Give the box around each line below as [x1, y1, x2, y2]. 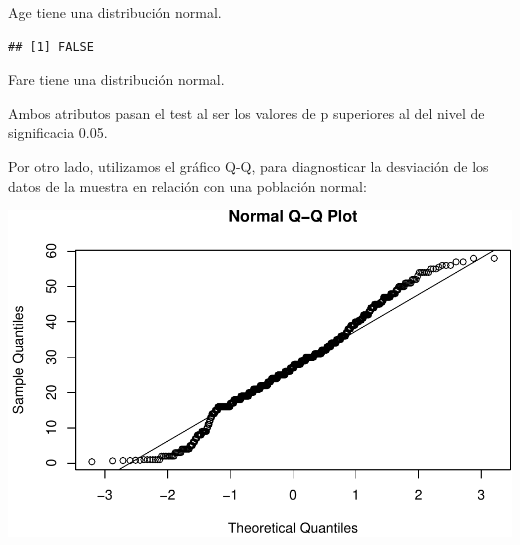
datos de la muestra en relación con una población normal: [8, 175, 367, 196]
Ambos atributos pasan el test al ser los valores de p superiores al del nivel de [8, 102, 485, 123]
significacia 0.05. [8, 122, 108, 143]
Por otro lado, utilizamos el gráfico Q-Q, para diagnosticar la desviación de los [8, 155, 489, 176]
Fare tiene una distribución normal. [8, 69, 225, 90]
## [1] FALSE [8, 39, 94, 54]
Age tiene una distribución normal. [8, 2, 222, 22]
